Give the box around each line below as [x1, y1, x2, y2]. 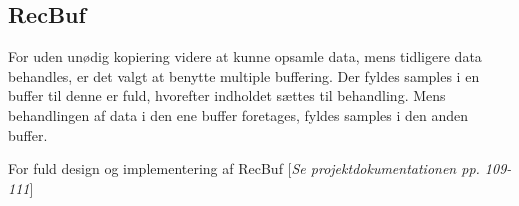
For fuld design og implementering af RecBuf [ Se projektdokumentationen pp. [8, 158, 480, 179]
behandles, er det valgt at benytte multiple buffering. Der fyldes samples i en [8, 65, 480, 86]
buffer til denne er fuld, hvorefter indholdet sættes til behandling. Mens [8, 85, 446, 106]
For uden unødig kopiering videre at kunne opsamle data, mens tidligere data [8, 46, 482, 67]
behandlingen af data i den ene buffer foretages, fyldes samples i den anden [8, 104, 469, 125]
